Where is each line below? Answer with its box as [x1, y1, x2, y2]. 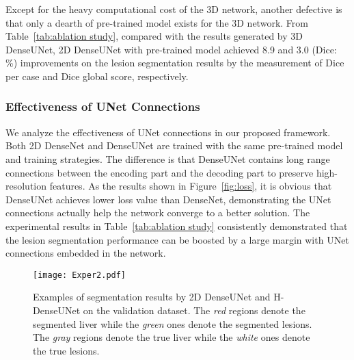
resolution [5, 179, 47, 193]
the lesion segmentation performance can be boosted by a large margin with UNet [5, 232, 349, 246]
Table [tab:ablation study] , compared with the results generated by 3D [5, 29, 303, 43]
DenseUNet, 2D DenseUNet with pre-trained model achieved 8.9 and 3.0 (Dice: [5, 42, 337, 56]
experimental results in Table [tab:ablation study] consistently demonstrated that [5, 218, 348, 233]
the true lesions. [33, 343, 100, 357]
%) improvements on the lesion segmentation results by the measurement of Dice [5, 55, 344, 70]
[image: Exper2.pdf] [33, 270, 126, 280]
